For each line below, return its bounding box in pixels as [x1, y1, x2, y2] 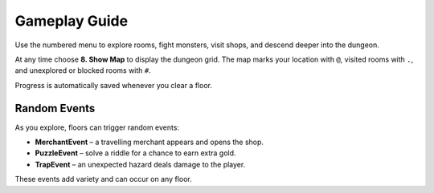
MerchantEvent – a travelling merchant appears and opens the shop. [35, 137, 264, 147]
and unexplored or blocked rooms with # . [14, 66, 152, 75]
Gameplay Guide [14, 12, 129, 30]
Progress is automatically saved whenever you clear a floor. [14, 80, 213, 90]
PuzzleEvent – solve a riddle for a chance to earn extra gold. [35, 148, 236, 158]
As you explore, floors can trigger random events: [14, 123, 180, 132]
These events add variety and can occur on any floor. [14, 175, 192, 184]
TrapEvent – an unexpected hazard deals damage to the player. [35, 159, 246, 169]
